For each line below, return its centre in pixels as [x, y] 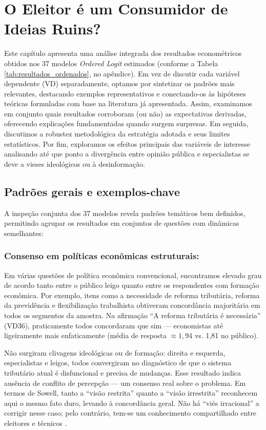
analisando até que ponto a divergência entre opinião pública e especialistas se [127, 154]
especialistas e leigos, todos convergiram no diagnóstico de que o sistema [118, 363]
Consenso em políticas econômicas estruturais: [102, 256]
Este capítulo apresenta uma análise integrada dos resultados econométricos [123, 53]
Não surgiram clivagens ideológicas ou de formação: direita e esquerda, [115, 352]
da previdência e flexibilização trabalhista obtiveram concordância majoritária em [132, 305]
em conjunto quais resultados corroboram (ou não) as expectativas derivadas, [125, 113]
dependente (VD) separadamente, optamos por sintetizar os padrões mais [119, 83]
